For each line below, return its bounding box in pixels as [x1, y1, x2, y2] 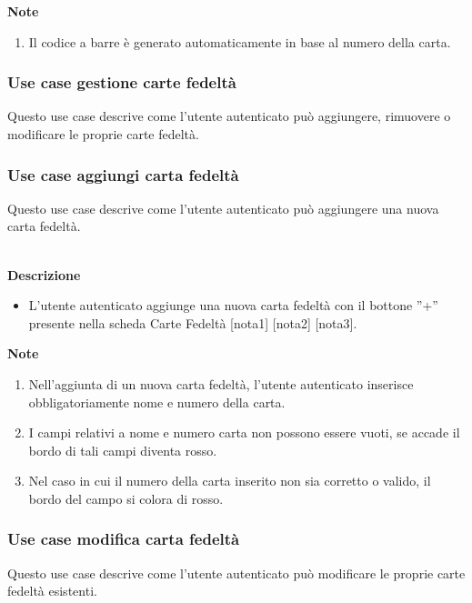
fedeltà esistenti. [7, 581, 97, 600]
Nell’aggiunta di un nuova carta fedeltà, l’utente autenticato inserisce [28, 374, 414, 393]
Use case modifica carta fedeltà [7, 528, 240, 550]
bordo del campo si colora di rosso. [28, 488, 224, 508]
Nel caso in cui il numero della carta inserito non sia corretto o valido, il [28, 471, 431, 490]
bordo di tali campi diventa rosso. [28, 440, 217, 459]
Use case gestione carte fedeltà [7, 71, 236, 94]
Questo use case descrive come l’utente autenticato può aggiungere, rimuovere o [7, 106, 451, 126]
